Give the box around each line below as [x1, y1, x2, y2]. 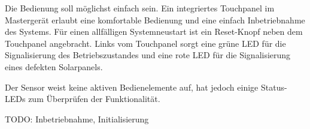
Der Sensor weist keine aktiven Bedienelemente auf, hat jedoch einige [5, 80, 259, 93]
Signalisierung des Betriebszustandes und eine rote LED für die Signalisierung [5, 49, 291, 61]
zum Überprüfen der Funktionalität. [28, 92, 160, 105]
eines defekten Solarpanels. [5, 60, 103, 73]
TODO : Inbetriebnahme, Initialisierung [5, 112, 149, 125]
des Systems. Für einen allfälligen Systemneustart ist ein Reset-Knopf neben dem [5, 25, 303, 38]
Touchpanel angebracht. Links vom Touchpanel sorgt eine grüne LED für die [5, 37, 286, 49]
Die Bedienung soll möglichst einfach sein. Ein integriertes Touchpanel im [5, 2, 275, 14]
